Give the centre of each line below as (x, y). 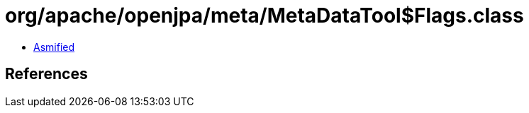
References (46, 74)
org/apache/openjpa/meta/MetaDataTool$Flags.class (264, 16)
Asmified (54, 47)
